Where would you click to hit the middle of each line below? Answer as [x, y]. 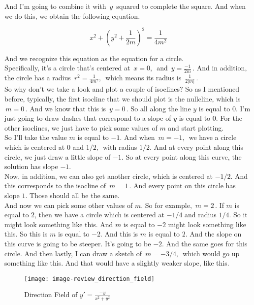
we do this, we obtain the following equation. [72, 16]
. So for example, [166, 205]
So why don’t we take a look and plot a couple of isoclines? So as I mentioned [122, 89]
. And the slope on [213, 234]
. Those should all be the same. [72, 195]
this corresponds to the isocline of [55, 186]
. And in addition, [220, 68]
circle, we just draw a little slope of [58, 156]
